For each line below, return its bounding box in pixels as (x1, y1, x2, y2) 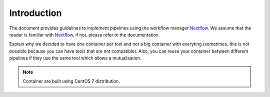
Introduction (9, 7, 62, 18)
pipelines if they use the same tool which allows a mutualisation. (9, 55, 141, 61)
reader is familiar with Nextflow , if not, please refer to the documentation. (9, 31, 160, 37)
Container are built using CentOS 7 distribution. (22, 78, 120, 84)
